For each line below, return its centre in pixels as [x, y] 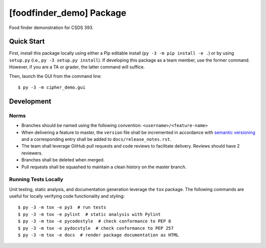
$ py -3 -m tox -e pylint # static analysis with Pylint [89, 214]
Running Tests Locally [36, 180]
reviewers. [32, 153]
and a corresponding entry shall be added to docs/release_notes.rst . [97, 139]
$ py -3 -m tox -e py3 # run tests [62, 207]
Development [30, 101]
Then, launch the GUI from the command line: [55, 76]
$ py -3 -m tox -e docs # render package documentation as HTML [99, 235]
